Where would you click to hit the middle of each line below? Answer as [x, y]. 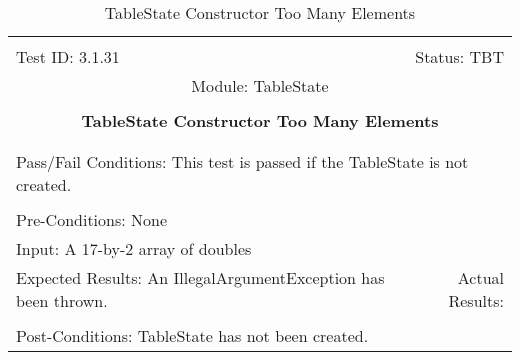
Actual [480, 277]
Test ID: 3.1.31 [68, 56]
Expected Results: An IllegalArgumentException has [200, 277]
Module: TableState [260, 85]
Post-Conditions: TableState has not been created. [192, 335]
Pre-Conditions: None [92, 219]
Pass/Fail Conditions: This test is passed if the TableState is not [242, 161]
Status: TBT [459, 56]
